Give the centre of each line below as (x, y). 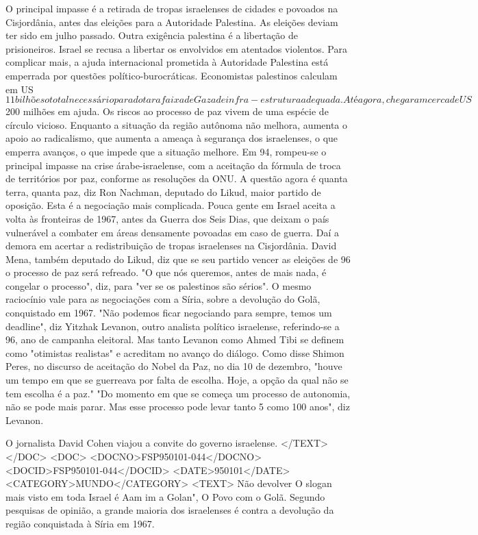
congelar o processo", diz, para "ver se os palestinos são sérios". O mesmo (159, 285)
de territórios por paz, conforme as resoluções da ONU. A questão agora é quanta (177, 178)
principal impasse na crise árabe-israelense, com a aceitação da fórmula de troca (173, 165)
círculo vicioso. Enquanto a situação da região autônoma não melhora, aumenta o (177, 124)
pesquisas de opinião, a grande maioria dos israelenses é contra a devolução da (170, 510)
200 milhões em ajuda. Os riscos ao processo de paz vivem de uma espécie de (167, 111)
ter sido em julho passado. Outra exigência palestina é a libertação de (152, 35)
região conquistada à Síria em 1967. (80, 523)
